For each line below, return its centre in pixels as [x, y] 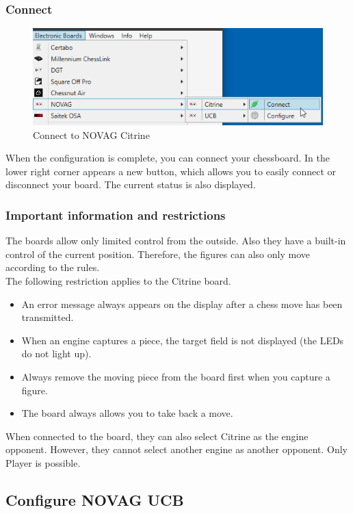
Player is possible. [43, 462]
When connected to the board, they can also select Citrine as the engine [157, 436]
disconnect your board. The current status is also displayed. [131, 184]
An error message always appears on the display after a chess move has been [182, 304]
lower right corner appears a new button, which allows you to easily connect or [171, 171]
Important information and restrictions [116, 215]
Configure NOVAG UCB [95, 499]
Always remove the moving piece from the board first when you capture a [176, 376]
